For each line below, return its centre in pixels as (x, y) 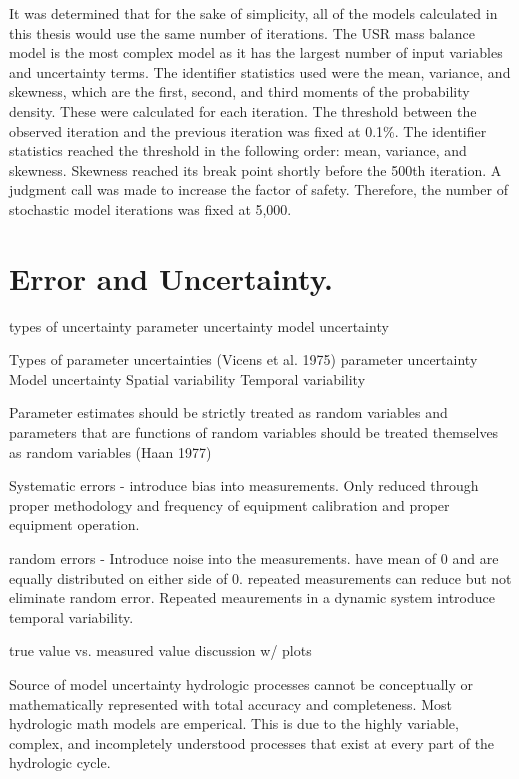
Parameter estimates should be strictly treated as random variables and (228, 412)
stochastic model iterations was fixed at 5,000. (150, 208)
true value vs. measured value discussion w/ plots (160, 650)
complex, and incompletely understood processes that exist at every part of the (252, 742)
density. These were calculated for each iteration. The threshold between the (243, 110)
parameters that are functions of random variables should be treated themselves (254, 432)
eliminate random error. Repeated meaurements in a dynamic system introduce (252, 597)
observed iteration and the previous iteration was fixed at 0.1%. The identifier (248, 130)
